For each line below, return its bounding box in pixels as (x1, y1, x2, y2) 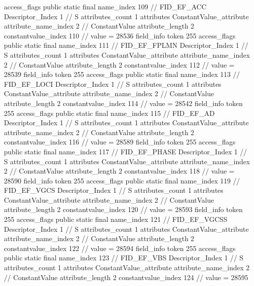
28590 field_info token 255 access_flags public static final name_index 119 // (4, 175, 240, 185)
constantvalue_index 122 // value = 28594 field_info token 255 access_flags (4, 243, 236, 253)
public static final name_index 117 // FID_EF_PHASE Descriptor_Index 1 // (4, 146, 247, 156)
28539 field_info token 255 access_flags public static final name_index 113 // (4, 69, 240, 79)
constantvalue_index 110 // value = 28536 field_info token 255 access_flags (4, 30, 236, 40)
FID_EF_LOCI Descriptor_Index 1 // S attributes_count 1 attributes (4, 78, 221, 89)
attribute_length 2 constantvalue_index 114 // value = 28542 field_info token (4, 98, 243, 108)
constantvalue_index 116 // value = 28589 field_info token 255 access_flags (4, 137, 236, 147)
